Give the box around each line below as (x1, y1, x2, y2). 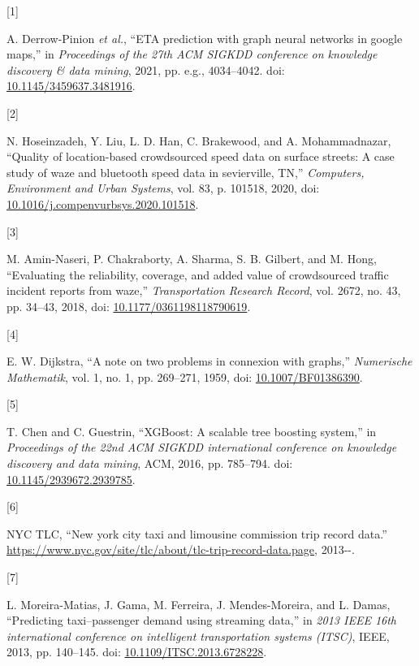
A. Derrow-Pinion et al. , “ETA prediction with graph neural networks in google (6, 29, 403, 46)
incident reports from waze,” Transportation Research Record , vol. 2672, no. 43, (6, 282, 401, 299)
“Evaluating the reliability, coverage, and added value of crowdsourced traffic (6, 266, 389, 283)
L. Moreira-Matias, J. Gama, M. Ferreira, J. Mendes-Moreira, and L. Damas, (6, 595, 391, 612)
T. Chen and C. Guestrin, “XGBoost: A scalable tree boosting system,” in (6, 422, 377, 439)
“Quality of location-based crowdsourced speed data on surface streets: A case (6, 148, 395, 165)
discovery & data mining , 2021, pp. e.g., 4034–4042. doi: (6, 61, 285, 78)
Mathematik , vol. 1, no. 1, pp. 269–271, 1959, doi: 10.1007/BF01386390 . (6, 368, 363, 385)
